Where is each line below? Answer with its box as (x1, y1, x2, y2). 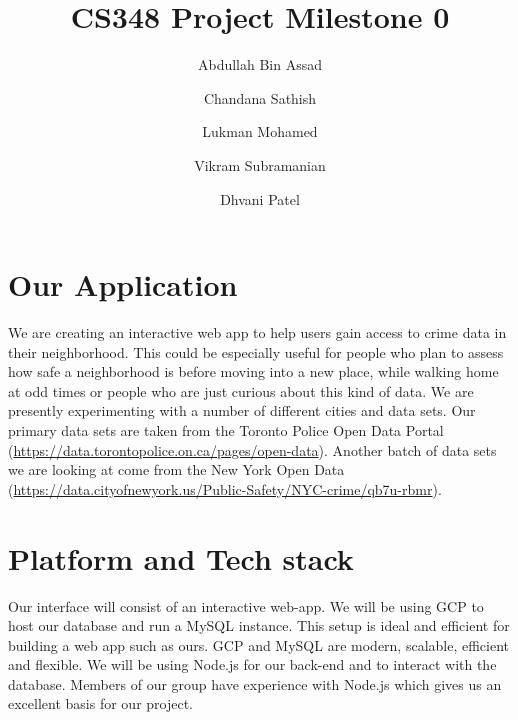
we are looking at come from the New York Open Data (8, 459, 345, 480)
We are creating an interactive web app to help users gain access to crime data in (8, 322, 507, 343)
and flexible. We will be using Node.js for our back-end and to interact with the (8, 654, 497, 675)
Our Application (8, 264, 238, 305)
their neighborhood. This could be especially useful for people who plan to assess (8, 341, 504, 362)
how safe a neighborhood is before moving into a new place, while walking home (8, 361, 499, 382)
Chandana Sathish (203, 87, 317, 108)
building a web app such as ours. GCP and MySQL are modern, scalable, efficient (8, 634, 510, 655)
